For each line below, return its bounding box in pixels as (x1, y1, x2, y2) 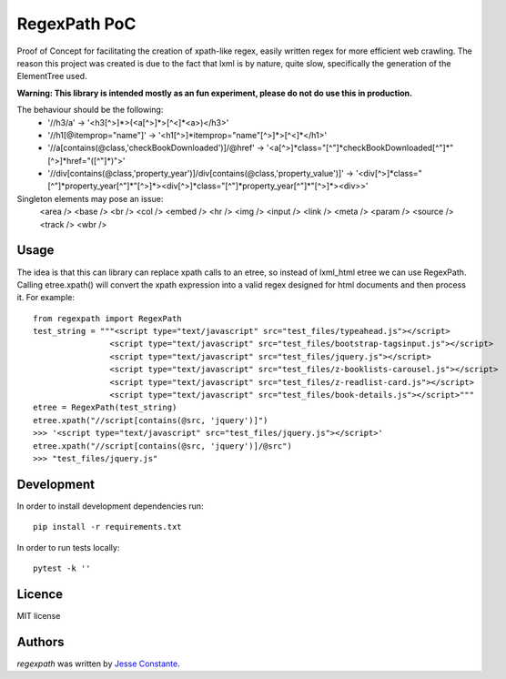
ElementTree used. (16, 71, 87, 82)
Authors (16, 633, 65, 650)
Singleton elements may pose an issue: (16, 193, 164, 204)
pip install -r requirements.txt (33, 522, 182, 532)
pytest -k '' (33, 563, 91, 573)
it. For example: (16, 292, 76, 303)
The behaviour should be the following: (16, 105, 164, 116)
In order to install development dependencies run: (16, 501, 204, 512)
